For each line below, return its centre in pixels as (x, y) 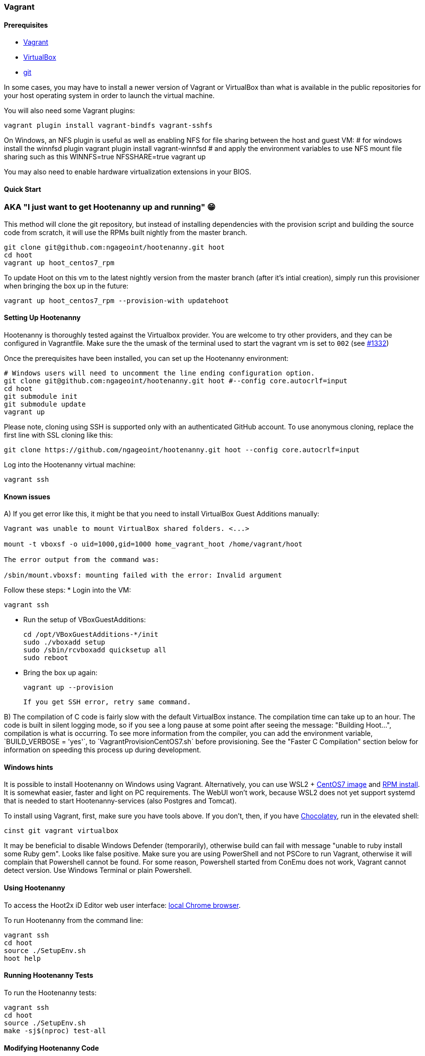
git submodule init (41, 397)
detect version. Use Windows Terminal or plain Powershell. (98, 870)
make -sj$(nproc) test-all (55, 1030)
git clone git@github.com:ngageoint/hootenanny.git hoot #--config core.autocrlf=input (176, 381)
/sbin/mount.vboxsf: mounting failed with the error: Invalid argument (143, 575)
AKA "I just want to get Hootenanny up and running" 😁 (110, 207)
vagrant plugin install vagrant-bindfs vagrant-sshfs (108, 126)
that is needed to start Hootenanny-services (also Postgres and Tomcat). (120, 801)
